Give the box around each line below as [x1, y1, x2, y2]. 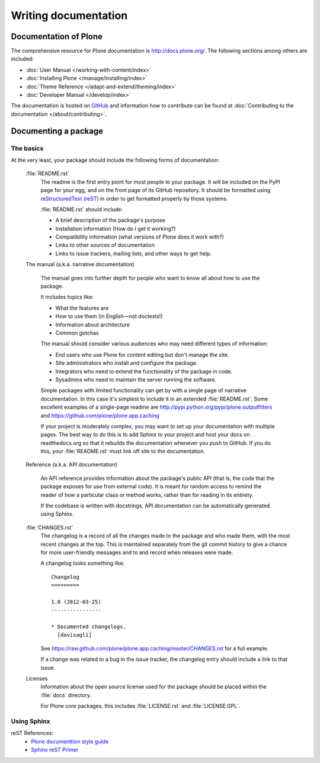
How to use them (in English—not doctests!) [55, 313, 163, 320]
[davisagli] [57, 632, 92, 638]
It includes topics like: [40, 294, 94, 301]
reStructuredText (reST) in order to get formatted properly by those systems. [40, 195, 228, 202]
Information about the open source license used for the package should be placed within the [40, 683, 267, 691]
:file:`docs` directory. [40, 691, 92, 698]
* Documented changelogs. [51, 624, 127, 630]
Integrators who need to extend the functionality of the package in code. [55, 368, 233, 375]
